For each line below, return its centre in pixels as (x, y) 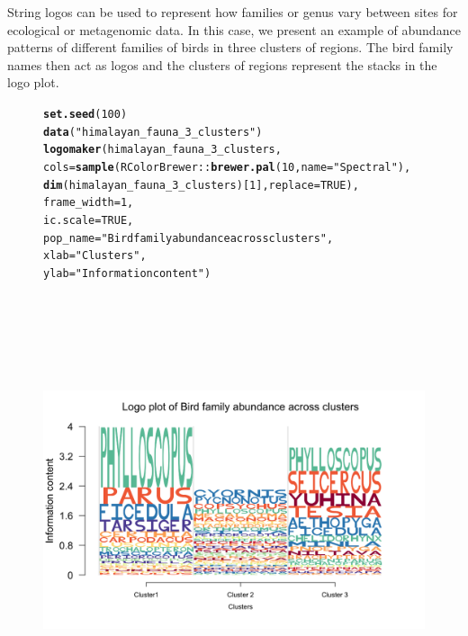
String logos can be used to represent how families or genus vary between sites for (233, 12)
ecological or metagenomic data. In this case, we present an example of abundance (234, 29)
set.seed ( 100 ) (85, 114)
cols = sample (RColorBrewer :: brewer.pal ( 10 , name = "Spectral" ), (227, 167)
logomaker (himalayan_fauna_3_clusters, (162, 150)
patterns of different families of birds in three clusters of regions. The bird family (230, 47)
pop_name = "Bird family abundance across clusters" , (189, 238)
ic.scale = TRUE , (89, 220)
